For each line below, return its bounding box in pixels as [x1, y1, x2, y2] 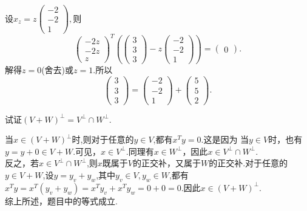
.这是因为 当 [201, 133, 249, 146]
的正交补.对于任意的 [209, 157, 288, 169]
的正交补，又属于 [132, 157, 201, 169]
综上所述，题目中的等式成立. [5, 194, 118, 207]
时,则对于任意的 [72, 133, 134, 146]
